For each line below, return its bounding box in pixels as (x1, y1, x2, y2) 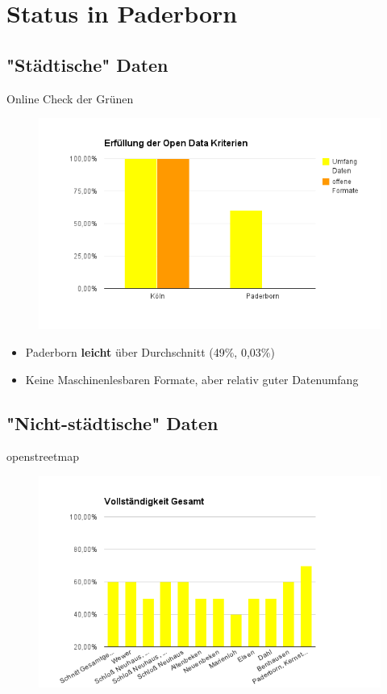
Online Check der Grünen (6, 90, 134, 107)
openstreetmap (6, 448, 79, 465)
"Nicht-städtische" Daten (6, 410, 218, 435)
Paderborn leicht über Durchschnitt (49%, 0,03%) (25, 343, 275, 360)
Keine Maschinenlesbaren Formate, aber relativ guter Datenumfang (25, 370, 359, 387)
